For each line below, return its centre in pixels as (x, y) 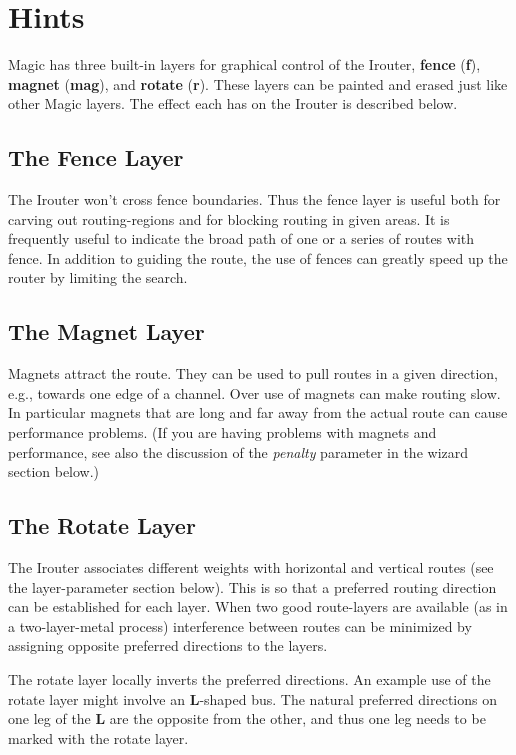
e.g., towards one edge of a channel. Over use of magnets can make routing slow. (254, 392)
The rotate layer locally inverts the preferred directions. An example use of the (249, 679)
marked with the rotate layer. (98, 737)
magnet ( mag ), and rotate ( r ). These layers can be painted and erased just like (258, 83)
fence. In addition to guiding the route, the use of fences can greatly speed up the (258, 257)
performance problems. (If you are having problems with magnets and (222, 432)
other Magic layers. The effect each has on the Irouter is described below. (233, 103)
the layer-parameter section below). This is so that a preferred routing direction (252, 586)
